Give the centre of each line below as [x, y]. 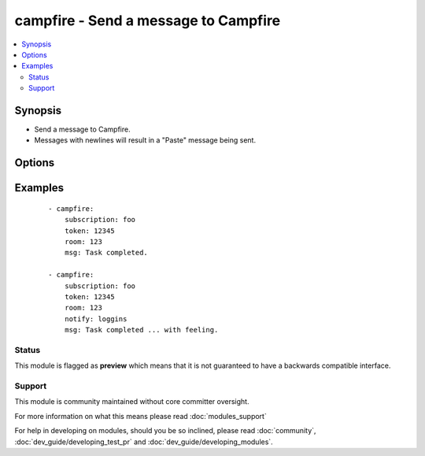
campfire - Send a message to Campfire [148, 20]
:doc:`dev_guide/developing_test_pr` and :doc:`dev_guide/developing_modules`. [144, 442]
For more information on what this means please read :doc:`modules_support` [140, 416]
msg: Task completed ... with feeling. [141, 330]
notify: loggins [96, 319]
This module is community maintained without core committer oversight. [132, 402]
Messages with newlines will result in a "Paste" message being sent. [145, 140]
